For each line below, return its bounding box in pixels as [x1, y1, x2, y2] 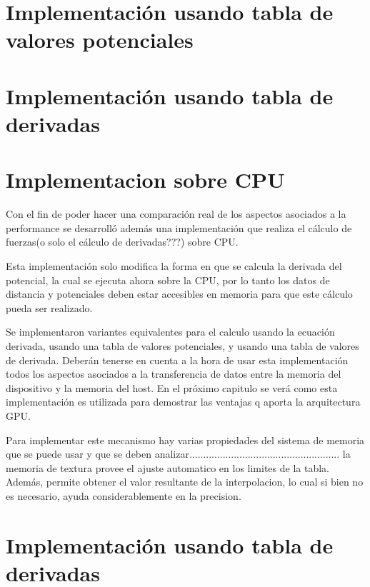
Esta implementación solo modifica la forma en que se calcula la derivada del [6, 259, 342, 274]
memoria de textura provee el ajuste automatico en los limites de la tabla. [6, 460, 329, 475]
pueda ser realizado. [6, 300, 93, 315]
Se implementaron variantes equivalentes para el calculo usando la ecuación [6, 324, 335, 339]
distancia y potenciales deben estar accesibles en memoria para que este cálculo [6, 286, 353, 301]
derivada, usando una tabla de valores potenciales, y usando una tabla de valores [6, 338, 359, 353]
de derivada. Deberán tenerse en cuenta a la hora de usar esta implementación [6, 352, 349, 367]
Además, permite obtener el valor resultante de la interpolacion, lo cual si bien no [6, 474, 364, 489]
